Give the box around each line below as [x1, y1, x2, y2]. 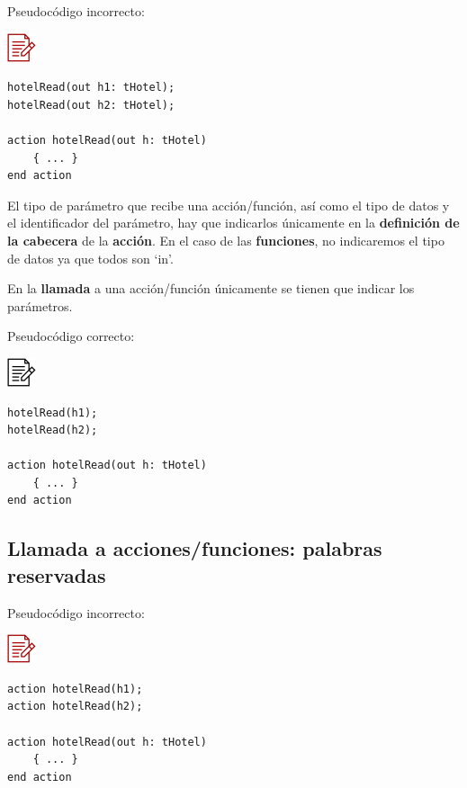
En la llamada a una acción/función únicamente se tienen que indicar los [7, 279, 415, 298]
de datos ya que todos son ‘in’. [7, 248, 174, 267]
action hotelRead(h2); [7, 700, 143, 713]
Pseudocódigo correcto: [7, 327, 135, 345]
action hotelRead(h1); [7, 682, 143, 695]
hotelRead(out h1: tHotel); [7, 81, 175, 94]
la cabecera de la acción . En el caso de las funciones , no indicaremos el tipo [7, 230, 445, 249]
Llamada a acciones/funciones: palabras [7, 534, 382, 562]
